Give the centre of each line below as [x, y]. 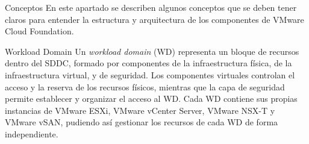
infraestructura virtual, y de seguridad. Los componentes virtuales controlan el [150, 74]
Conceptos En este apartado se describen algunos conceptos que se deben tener [151, 7]
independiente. [32, 133]
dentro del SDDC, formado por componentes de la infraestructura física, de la [148, 63]
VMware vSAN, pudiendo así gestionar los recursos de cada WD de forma [142, 122]
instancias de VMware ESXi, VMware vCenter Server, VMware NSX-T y [140, 110]
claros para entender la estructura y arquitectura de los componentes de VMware [154, 19]
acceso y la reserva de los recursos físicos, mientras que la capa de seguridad [145, 86]
